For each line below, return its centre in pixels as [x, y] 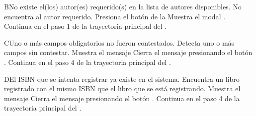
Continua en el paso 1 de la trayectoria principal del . [85, 26]
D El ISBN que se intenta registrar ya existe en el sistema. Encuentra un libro [122, 79]
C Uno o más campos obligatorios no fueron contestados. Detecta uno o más [119, 42]
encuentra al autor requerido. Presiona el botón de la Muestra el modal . [115, 16]
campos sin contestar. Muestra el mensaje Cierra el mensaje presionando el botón [128, 52]
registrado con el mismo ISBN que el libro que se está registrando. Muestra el [122, 88]
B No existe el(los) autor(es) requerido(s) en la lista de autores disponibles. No [123, 6]
